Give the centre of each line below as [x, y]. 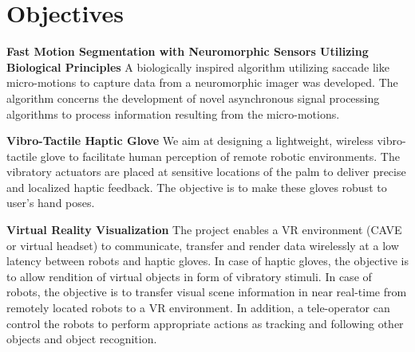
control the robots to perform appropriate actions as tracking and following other [205, 323]
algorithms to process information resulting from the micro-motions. [173, 113]
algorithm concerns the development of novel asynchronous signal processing [193, 98]
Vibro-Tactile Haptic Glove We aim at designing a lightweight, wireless [190, 141]
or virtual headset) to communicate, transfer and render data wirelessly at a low [203, 245]
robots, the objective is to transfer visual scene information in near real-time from [207, 292]
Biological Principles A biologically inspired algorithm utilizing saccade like [198, 66]
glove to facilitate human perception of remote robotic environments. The [220, 156]
